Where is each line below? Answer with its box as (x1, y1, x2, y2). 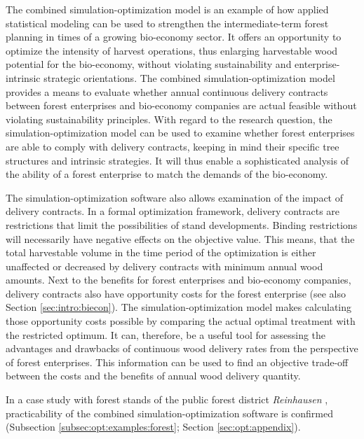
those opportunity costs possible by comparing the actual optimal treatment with (6, 314, 356, 328)
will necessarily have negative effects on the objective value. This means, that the (6, 231, 355, 246)
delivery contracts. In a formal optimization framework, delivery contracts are (6, 204, 340, 218)
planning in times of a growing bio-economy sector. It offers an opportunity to (6, 29, 342, 44)
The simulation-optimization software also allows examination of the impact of (6, 190, 343, 204)
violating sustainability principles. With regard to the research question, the (6, 111, 332, 126)
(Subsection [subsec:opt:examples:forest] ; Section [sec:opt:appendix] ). (6, 419, 301, 434)
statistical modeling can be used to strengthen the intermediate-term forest (6, 15, 329, 30)
